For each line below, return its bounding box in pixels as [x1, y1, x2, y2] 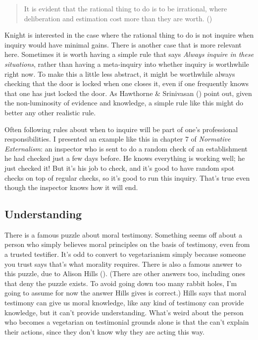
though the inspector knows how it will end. [4, 182, 138, 193]
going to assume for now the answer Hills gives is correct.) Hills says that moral [4, 288, 247, 298]
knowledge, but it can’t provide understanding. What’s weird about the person [4, 307, 244, 317]
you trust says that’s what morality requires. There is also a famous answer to [4, 258, 242, 269]
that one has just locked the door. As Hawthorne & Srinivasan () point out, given [4, 88, 252, 98]
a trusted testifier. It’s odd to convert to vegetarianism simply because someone [4, 249, 246, 259]
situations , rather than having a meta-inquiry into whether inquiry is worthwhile [4, 58, 249, 69]
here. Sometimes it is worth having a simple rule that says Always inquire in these [4, 49, 254, 59]
